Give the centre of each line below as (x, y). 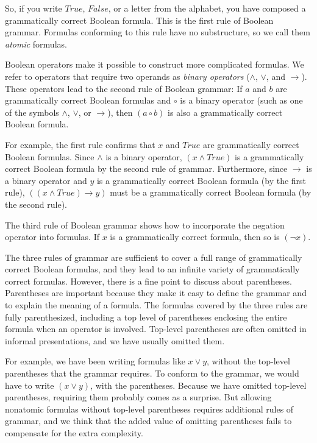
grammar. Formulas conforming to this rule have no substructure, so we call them (158, 32)
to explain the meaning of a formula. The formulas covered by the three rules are (156, 305)
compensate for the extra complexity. (74, 433)
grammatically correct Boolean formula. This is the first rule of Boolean (139, 20)
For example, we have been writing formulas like (95, 361)
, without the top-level (248, 361)
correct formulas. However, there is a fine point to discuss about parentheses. (148, 281)
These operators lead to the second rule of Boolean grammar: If (124, 88)
